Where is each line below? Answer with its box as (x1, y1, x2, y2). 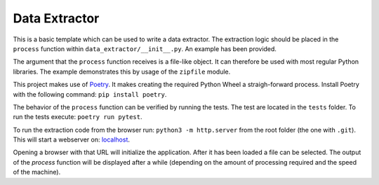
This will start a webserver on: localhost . (13, 135, 130, 144)
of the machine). (13, 168, 61, 177)
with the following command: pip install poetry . (13, 90, 167, 98)
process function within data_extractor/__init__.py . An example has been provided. (13, 44, 277, 53)
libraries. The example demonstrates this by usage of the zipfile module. (13, 67, 231, 76)
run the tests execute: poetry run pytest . (13, 113, 143, 121)
